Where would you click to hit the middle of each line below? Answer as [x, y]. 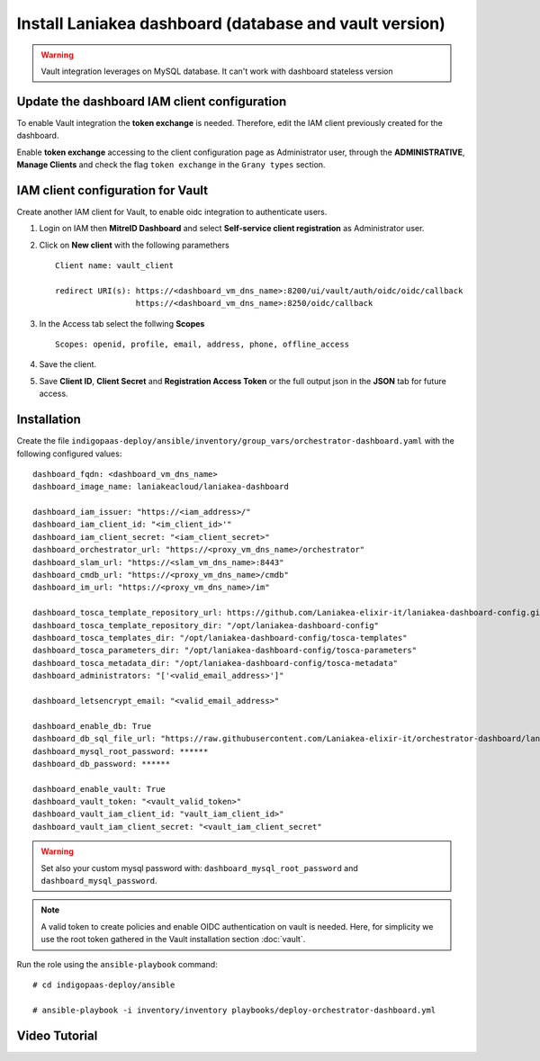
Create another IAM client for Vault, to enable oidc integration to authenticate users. [172, 211]
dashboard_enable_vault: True [99, 789]
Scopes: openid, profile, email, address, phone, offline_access [202, 345]
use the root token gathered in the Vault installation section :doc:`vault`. [173, 940]
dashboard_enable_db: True [92, 726]
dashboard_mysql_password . [99, 881]
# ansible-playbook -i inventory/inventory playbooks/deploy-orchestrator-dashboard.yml [234, 1010]
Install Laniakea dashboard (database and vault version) [231, 23]
